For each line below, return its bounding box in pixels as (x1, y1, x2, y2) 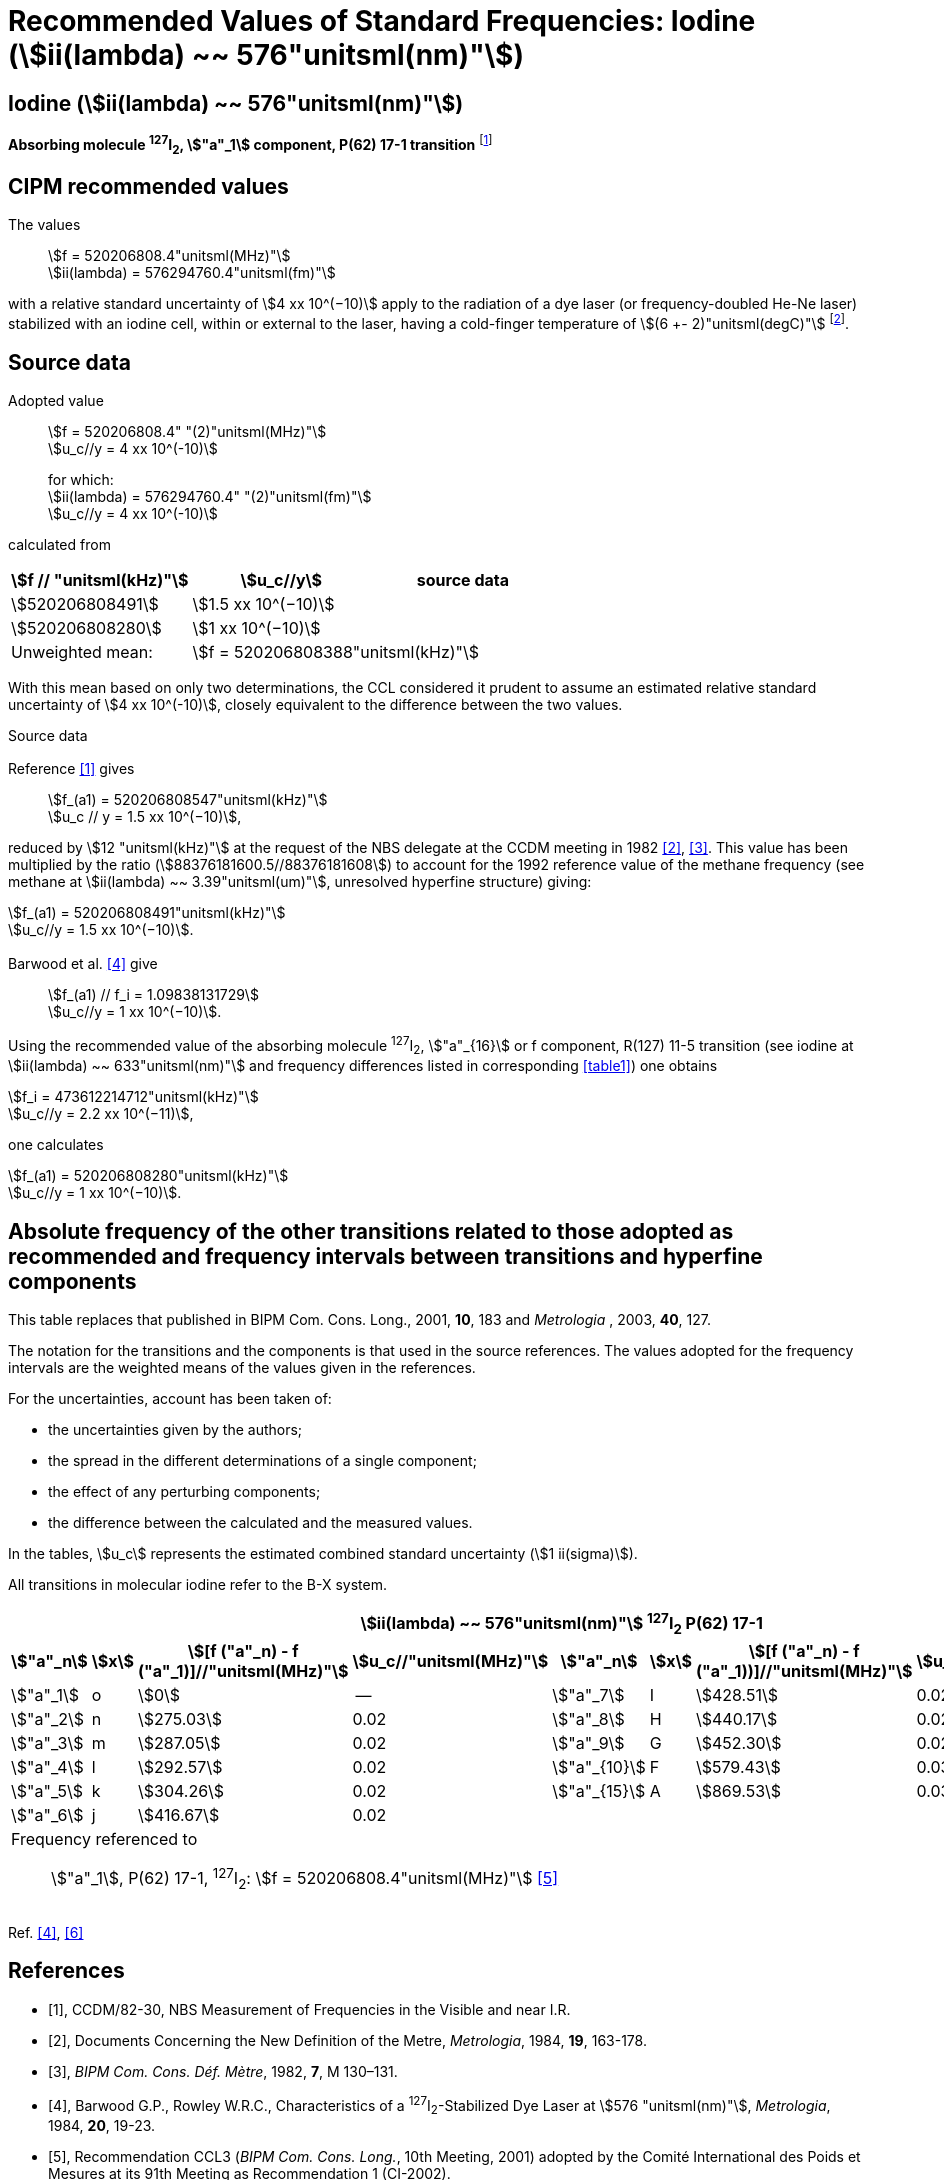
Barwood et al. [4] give (8, 954, 158, 972)
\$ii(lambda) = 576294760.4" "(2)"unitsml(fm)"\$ (48, 487, 372, 505)
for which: (48, 470, 114, 488)
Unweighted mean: (11, 641, 153, 662)
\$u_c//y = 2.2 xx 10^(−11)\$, (8, 1105, 194, 1123)
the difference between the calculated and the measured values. (48, 1514, 473, 1532)
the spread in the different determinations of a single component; (48, 1452, 477, 1470)
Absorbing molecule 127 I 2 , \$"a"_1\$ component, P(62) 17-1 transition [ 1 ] (8, 133, 493, 157)
